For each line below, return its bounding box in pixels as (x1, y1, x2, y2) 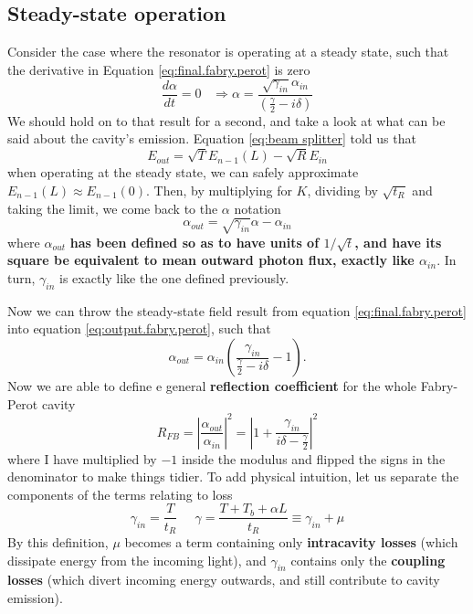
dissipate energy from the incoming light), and (7, 550, 267, 569)
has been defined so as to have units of (69, 232, 320, 251)
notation (234, 198, 281, 217)
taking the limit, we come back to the (7, 198, 218, 217)
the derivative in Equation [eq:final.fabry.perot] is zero (7, 59, 310, 79)
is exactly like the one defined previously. (59, 269, 289, 288)
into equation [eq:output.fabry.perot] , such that (7, 319, 271, 338)
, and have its (354, 232, 442, 251)
